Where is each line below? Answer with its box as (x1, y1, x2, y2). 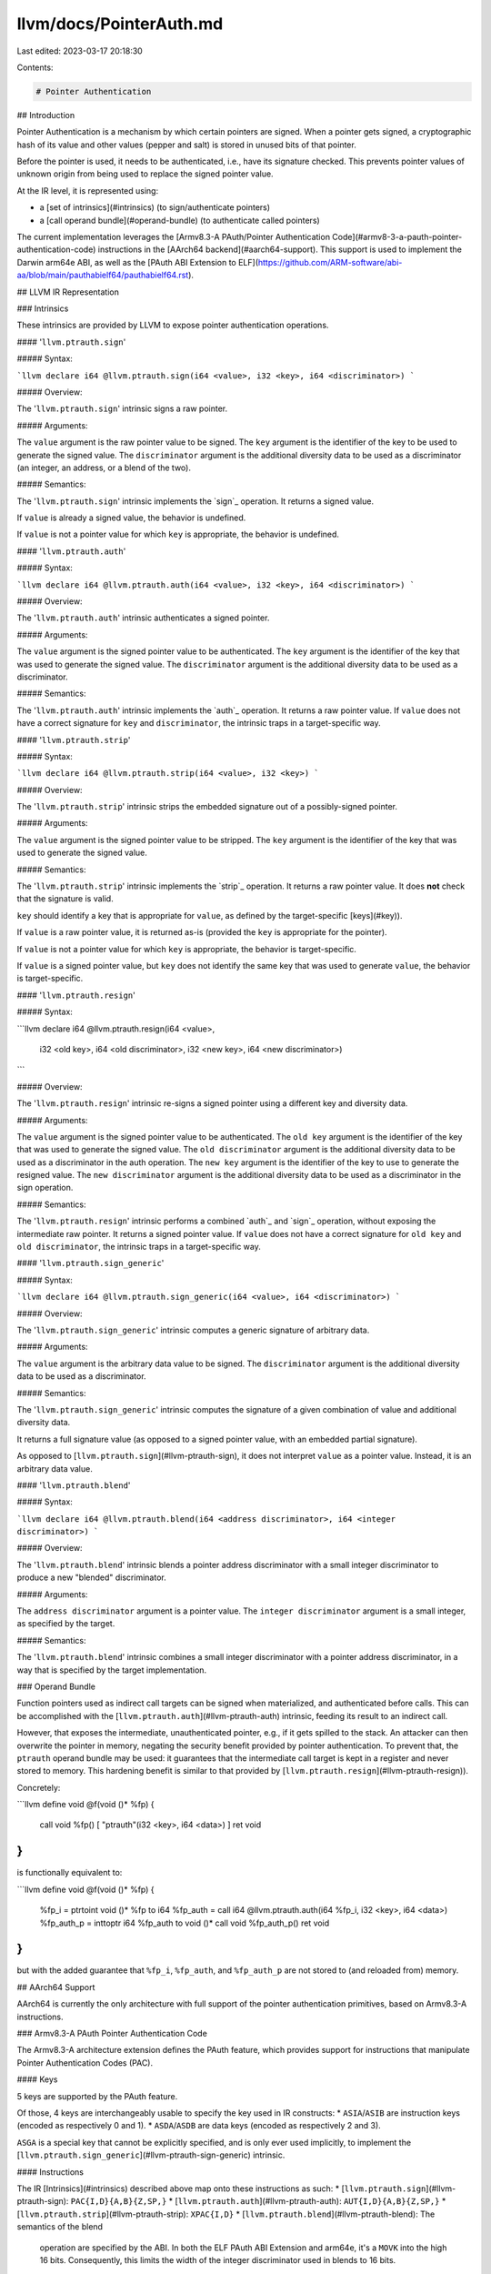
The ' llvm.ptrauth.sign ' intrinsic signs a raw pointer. (16, 403, 228, 414)
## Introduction (16, 109, 75, 120)
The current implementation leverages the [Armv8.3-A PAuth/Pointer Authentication (16, 232, 331, 243)
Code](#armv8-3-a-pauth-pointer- (332, 232, 463, 243)
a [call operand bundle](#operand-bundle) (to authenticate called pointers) (39, 215, 320, 226)
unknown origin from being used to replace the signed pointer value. (16, 168, 274, 179)
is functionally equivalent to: (16, 1867, 123, 1878)
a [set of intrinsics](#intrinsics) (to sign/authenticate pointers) (39, 202, 271, 213)
